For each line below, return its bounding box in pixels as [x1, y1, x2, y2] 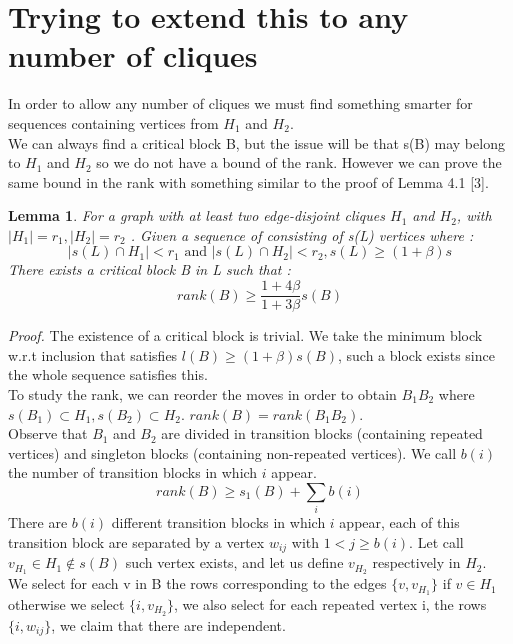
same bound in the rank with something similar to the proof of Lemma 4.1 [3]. [8, 171, 489, 192]
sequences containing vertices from [8, 112, 219, 133]
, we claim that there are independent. [51, 614, 286, 635]
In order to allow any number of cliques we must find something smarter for [8, 93, 473, 114]
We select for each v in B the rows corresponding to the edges [8, 573, 387, 594]
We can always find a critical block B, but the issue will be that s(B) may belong [8, 132, 505, 153]
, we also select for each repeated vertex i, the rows [173, 593, 487, 614]
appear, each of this [339, 512, 460, 533]
